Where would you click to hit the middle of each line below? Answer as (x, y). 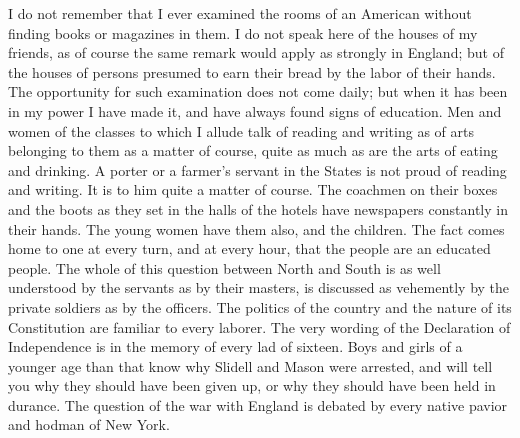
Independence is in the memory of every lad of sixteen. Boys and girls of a (235, 346)
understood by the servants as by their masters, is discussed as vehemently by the (259, 287)
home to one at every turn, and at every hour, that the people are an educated (249, 248)
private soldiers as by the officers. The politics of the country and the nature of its (260, 306)
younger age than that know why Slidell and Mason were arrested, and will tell (250, 365)
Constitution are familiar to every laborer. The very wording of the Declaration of (259, 326)
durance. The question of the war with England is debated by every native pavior (258, 404)
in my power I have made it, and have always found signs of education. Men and (255, 110)
